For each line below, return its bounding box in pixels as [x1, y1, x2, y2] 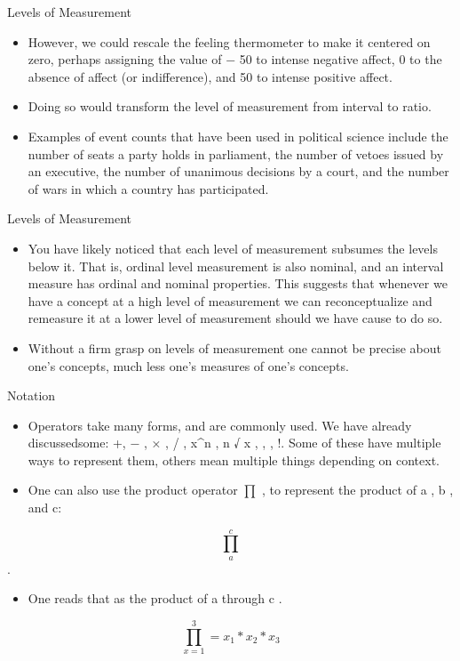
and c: [28, 498, 62, 517]
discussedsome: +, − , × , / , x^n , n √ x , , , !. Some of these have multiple [28, 433, 441, 452]
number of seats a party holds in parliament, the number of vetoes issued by [28, 144, 444, 163]
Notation [7, 386, 56, 405]
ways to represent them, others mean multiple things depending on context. [28, 450, 440, 469]
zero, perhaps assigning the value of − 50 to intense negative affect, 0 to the [28, 50, 442, 69]
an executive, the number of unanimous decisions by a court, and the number [28, 162, 449, 181]
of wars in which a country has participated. [28, 179, 269, 197]
